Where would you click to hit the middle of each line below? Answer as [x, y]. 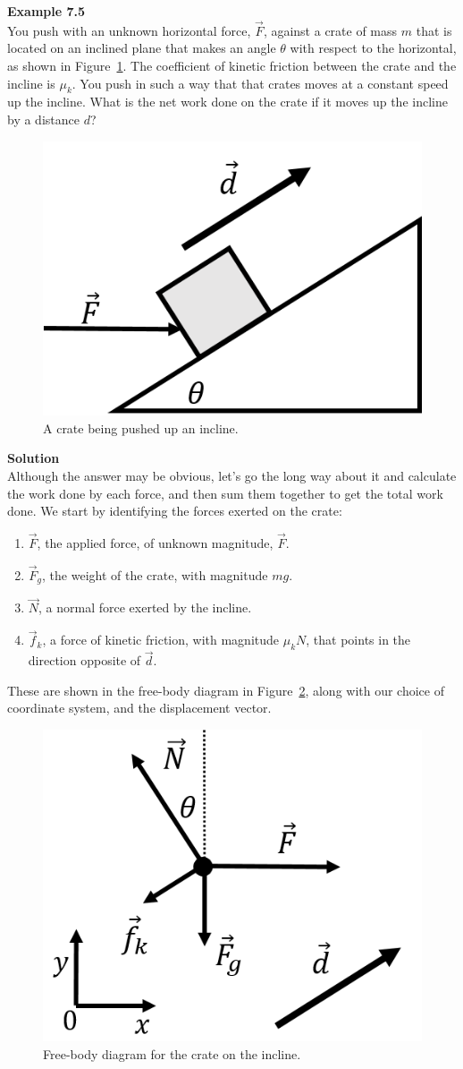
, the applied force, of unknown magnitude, [155, 542]
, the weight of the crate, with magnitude [155, 574]
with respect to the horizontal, [373, 48]
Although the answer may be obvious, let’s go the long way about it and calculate [232, 475]
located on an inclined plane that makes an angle [142, 48]
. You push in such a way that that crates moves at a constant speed [260, 83]
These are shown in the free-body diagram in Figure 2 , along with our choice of [226, 690]
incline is [31, 83]
